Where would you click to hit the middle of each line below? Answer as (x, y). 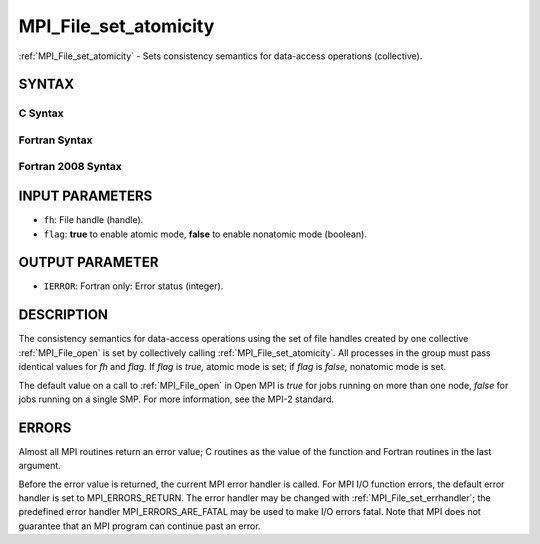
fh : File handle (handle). (93, 220)
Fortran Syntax (55, 140)
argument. (40, 466)
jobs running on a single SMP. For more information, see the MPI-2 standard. (176, 399)
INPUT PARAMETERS (85, 196)
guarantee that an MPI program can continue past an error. (139, 526)
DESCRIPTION (63, 315)
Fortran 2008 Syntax (70, 167)
